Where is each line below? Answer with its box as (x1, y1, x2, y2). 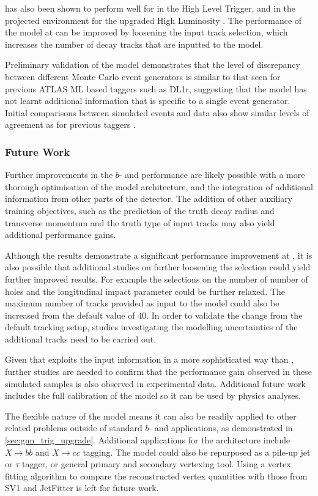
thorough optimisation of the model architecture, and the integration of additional (5, 180, 313, 193)
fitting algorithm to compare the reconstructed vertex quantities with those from (5, 469, 308, 482)
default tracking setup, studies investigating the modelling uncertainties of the (5, 320, 298, 333)
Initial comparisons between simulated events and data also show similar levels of (5, 106, 309, 119)
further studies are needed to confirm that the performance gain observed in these (5, 365, 312, 378)
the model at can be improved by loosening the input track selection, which (5, 26, 288, 39)
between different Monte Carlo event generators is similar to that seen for (5, 70, 281, 83)
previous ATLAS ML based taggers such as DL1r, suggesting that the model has (5, 82, 307, 95)
